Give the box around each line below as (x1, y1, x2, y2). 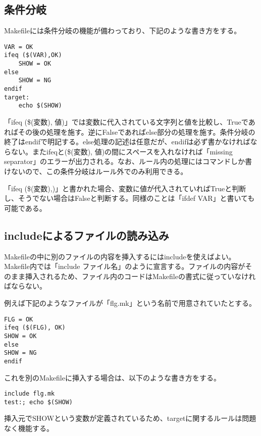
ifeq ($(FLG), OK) (4, 324, 66, 332)
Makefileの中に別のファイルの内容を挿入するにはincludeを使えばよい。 (4, 251, 236, 261)
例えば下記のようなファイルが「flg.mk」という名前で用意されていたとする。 (4, 297, 256, 308)
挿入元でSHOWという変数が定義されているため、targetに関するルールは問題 (4, 413, 256, 423)
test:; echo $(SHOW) (4, 398, 73, 406)
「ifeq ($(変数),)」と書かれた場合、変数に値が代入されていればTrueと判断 (4, 183, 246, 193)
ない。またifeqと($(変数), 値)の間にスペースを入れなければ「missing (11, 146, 233, 156)
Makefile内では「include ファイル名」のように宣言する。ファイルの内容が (4, 261, 245, 271)
